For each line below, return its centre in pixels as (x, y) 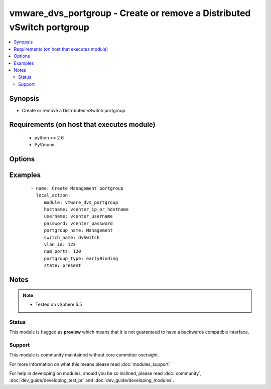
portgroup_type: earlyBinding (81, 258)
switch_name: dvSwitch (72, 237)
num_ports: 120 (62, 251)
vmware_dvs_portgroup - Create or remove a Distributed (130, 13)
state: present (62, 265)
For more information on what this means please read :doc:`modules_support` (90, 364)
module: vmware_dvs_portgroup (81, 202)
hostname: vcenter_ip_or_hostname (86, 209)
